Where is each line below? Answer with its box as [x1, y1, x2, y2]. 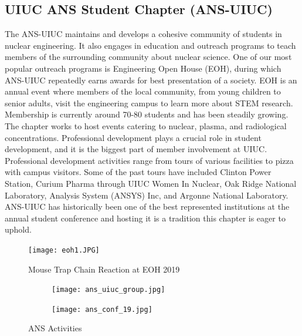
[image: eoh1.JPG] [28, 246, 100, 254]
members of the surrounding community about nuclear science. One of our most [5, 51, 292, 63]
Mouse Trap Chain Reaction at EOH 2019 [28, 263, 180, 275]
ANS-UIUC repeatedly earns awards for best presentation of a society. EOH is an [5, 73, 297, 86]
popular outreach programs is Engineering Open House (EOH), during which [5, 62, 281, 74]
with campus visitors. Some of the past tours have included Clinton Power [5, 166, 272, 178]
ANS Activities [28, 322, 82, 334]
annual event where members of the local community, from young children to [5, 85, 281, 98]
